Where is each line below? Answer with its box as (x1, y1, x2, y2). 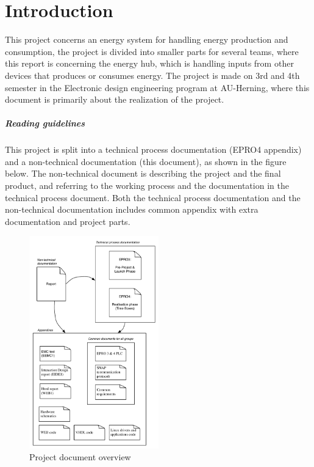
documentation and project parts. (5, 215, 130, 227)
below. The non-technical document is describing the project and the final (5, 167, 281, 180)
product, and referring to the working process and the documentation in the (5, 179, 289, 192)
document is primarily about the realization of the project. (5, 93, 224, 106)
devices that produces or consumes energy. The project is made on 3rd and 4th (5, 68, 300, 81)
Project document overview (29, 450, 131, 463)
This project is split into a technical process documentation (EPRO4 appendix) (5, 143, 302, 156)
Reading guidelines (5, 117, 85, 130)
